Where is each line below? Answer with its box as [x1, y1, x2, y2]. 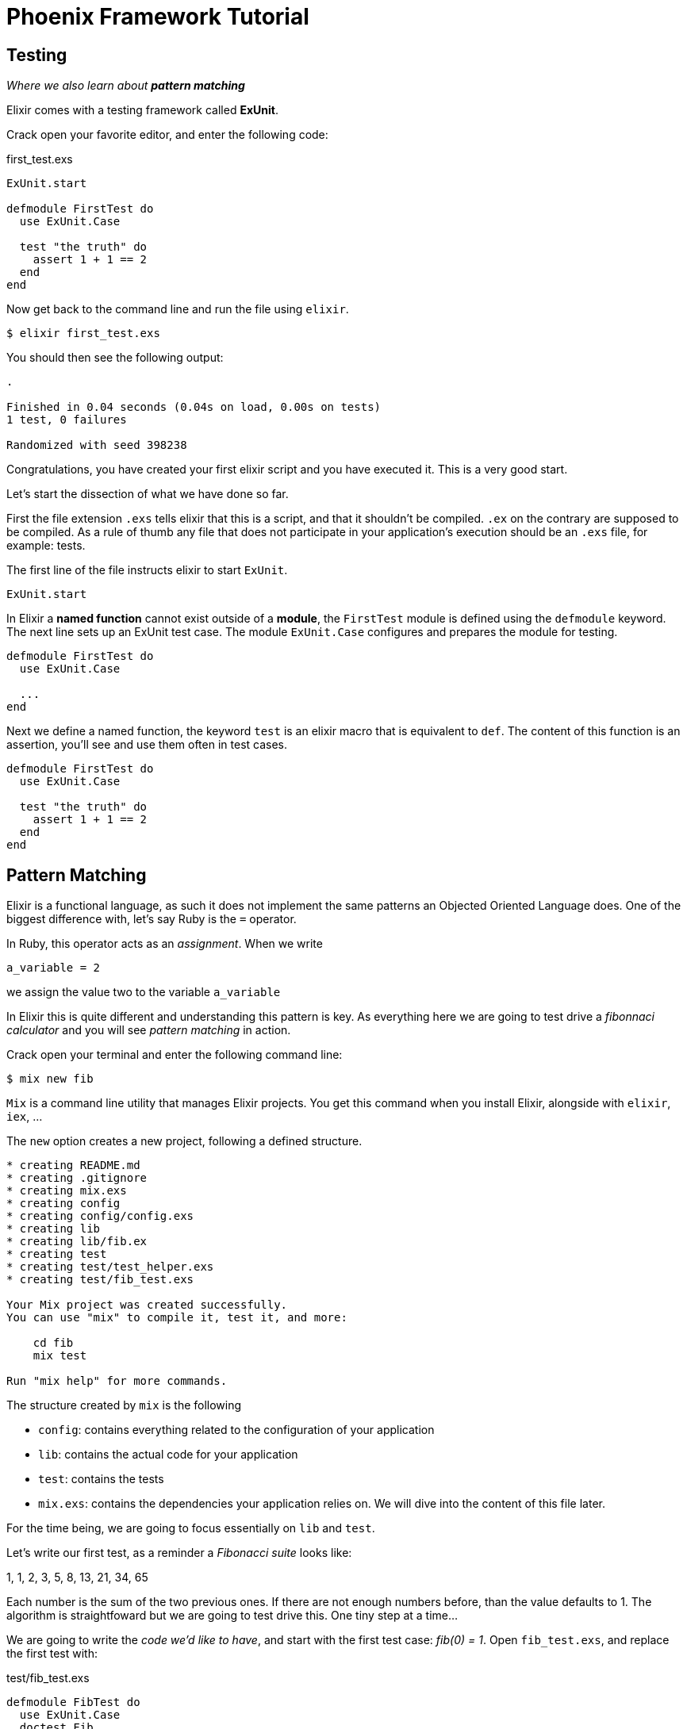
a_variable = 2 [6, 961, 101, 975]
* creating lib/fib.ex [6, 1235, 148, 1248]
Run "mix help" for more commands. [6, 1374, 228, 1388]
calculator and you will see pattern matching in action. [6, 1023, 291, 1037]
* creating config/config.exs [6, 1210, 194, 1223]
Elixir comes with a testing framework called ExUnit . [6, 103, 278, 117]
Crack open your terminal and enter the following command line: [6, 1048, 343, 1062]
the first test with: [6, 1647, 98, 1661]
